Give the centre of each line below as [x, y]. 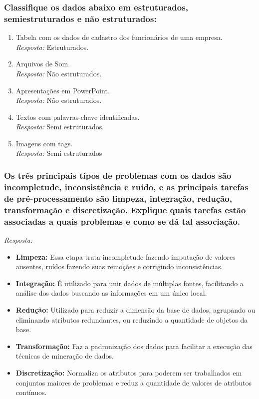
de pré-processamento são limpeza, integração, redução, [118, 198]
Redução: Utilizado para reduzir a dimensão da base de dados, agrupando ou [135, 309]
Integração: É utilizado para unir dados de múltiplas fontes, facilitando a [129, 283]
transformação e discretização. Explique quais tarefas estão [125, 209]
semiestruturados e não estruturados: [80, 18]
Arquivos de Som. [43, 64]
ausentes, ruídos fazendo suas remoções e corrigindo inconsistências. [119, 266]
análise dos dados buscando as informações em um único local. [111, 293]
